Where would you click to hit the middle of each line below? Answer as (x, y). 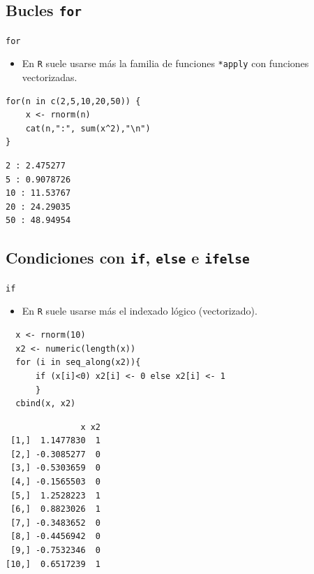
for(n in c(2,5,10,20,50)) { (73, 101)
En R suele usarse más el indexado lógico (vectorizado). (140, 311)
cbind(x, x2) (46, 404)
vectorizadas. (50, 77)
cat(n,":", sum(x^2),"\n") (88, 128)
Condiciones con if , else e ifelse (128, 258)
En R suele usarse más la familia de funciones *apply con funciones (165, 63)
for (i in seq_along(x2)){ (78, 363)
